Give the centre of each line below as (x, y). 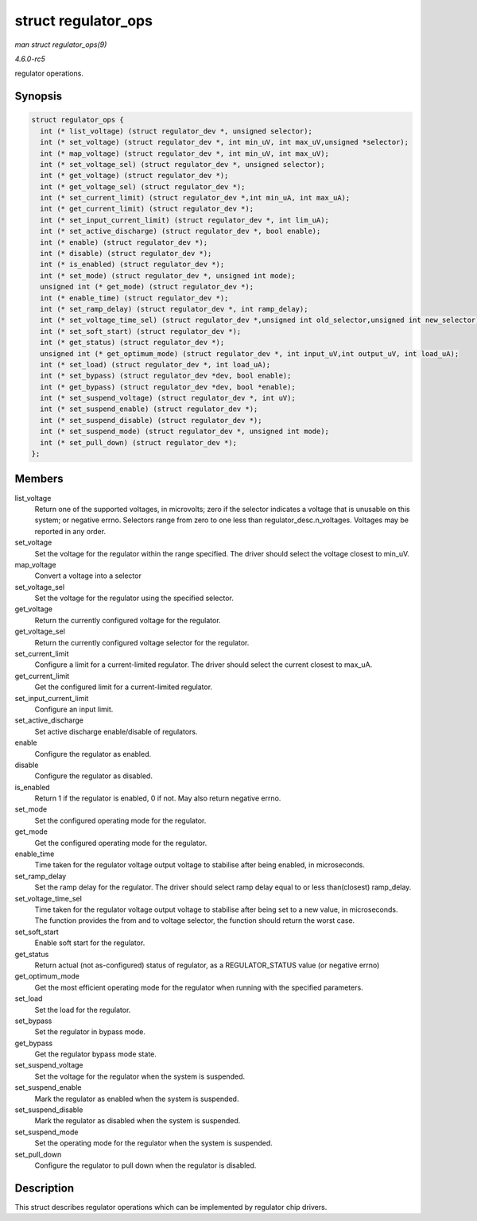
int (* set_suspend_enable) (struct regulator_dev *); (149, 409)
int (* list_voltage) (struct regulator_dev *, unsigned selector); (176, 131)
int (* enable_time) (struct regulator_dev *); (134, 298)
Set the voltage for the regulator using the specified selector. (134, 598)
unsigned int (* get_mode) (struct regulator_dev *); (147, 287)
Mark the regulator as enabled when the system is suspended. (137, 1099)
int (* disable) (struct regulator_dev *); (126, 254)
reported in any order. (70, 531)
